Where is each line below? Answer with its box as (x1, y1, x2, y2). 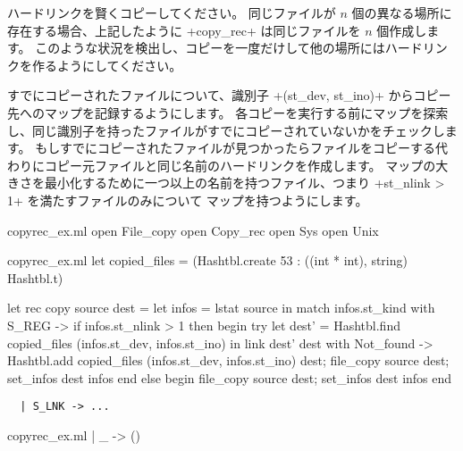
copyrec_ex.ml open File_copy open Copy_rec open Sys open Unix (7, 221, 379, 239)
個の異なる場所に (351, 4, 452, 21)
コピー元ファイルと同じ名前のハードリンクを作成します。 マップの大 (44, 155, 449, 174)
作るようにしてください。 (31, 55, 182, 74)
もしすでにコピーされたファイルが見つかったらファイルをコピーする (35, 138, 436, 157)
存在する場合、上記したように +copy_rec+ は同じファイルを (7, 21, 361, 39)
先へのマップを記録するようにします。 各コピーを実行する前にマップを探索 (7, 103, 449, 121)
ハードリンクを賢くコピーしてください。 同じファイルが (7, 4, 336, 21)
